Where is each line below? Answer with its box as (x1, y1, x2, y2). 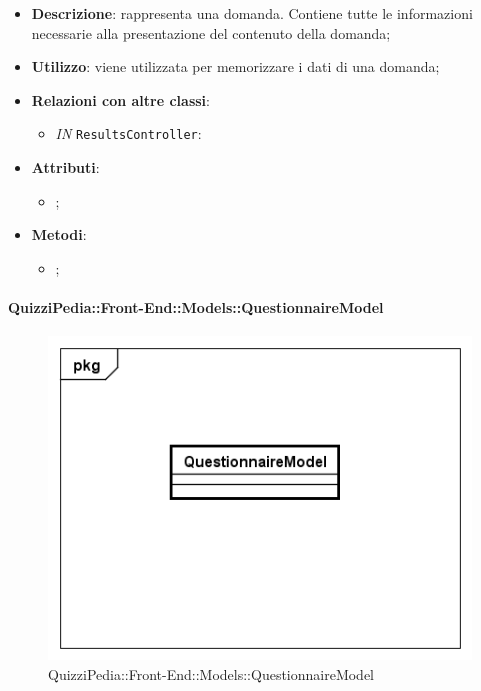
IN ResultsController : (55, 123, 202, 144)
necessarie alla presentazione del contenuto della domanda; (31, 22, 391, 43)
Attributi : (31, 157, 100, 178)
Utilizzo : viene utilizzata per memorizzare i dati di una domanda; (31, 56, 440, 77)
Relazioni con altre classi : (31, 89, 210, 110)
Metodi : (31, 224, 87, 245)
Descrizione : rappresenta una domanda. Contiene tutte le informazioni (31, 3, 473, 23)
